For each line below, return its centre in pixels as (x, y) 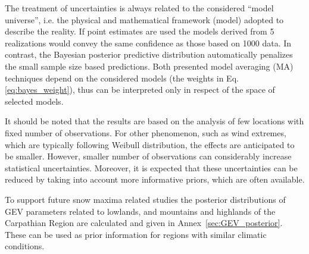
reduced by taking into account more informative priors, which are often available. (155, 179)
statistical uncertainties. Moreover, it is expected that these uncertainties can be (151, 167)
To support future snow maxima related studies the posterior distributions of (145, 199)
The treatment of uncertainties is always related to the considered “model (139, 8)
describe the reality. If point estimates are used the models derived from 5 (140, 31)
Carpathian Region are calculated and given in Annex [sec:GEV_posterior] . (144, 223)
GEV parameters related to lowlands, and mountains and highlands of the (140, 211)
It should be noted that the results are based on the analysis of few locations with (154, 121)
